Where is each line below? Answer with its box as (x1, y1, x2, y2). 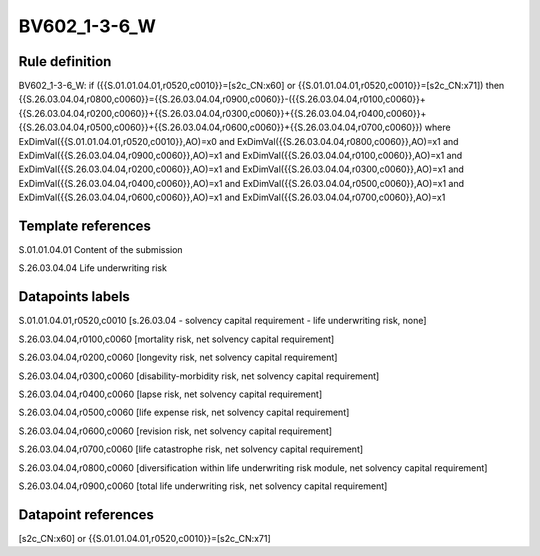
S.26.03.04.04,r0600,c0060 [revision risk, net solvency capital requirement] (18, 425, 333, 437)
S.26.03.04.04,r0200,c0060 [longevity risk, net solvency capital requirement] (18, 351, 338, 364)
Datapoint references (18, 506, 155, 523)
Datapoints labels (18, 288, 130, 305)
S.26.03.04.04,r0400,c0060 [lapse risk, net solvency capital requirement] (18, 388, 323, 400)
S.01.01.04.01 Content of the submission (18, 244, 184, 256)
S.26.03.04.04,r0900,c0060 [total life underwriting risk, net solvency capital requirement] (18, 480, 388, 492)
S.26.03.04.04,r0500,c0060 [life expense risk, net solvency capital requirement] (18, 406, 350, 419)
